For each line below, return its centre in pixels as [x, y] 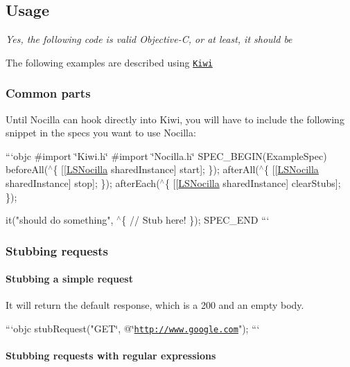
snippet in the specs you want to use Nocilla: [101, 133]
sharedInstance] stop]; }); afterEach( [83, 183]
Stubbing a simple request [69, 279]
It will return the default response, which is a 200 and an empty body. [155, 305]
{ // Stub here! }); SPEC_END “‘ [195, 220]
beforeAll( [27, 169]
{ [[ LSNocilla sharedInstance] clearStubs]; [253, 183]
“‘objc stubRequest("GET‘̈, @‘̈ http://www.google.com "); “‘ [133, 329]
